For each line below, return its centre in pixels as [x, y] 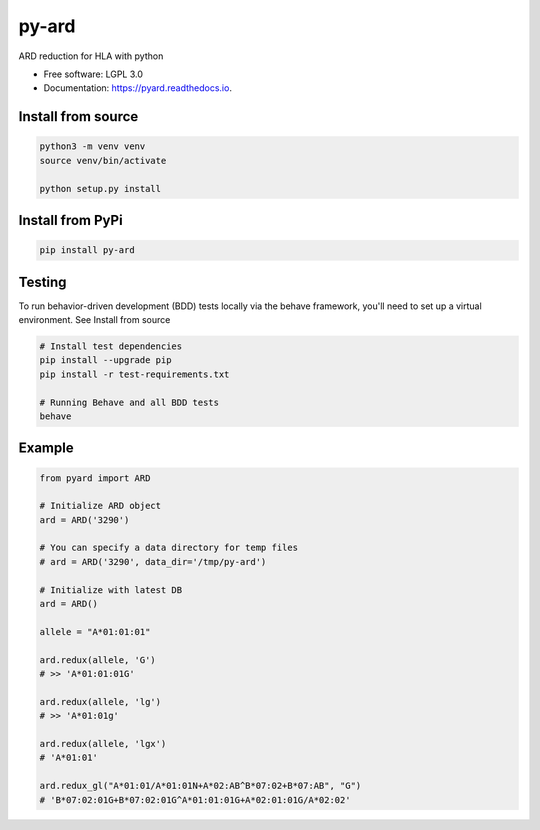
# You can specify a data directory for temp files [169, 548]
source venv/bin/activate [103, 160]
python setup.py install [100, 188]
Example [46, 448]
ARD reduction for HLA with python [91, 56]
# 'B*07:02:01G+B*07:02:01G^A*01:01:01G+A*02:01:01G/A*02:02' [195, 799]
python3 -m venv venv [92, 146]
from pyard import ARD [95, 478]
